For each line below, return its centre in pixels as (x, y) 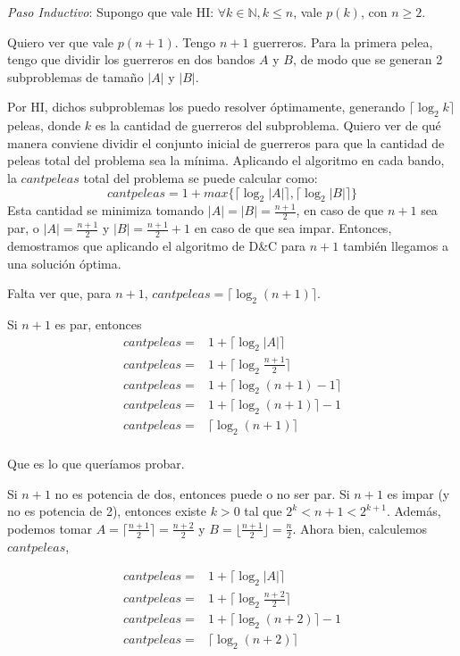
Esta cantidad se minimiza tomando (106, 210)
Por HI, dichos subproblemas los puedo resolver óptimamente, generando (206, 107)
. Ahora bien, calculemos (360, 528)
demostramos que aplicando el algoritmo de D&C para (157, 245)
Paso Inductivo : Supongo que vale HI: (111, 12)
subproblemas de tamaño (75, 76)
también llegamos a (395, 245)
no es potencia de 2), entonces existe (107, 511)
